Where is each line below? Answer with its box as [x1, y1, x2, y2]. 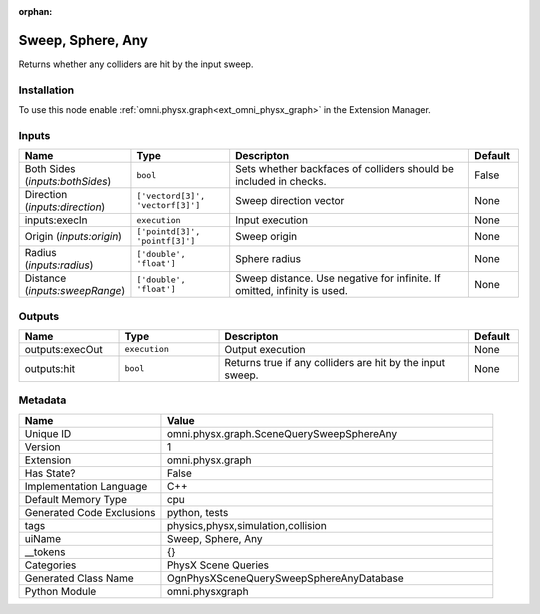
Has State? [24, 466, 76, 480]
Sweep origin [235, 230, 298, 244]
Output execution [224, 342, 306, 356]
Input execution [235, 213, 309, 227]
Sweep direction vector [235, 194, 345, 208]
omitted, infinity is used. [235, 284, 349, 298]
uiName [24, 531, 62, 545]
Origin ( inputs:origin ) [24, 230, 122, 244]
